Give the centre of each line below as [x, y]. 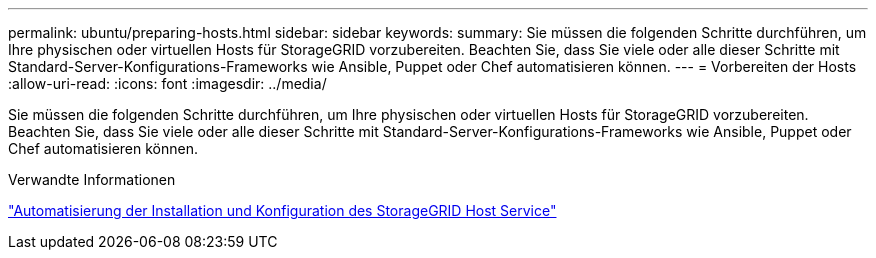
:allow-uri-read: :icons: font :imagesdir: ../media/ [167, 83]
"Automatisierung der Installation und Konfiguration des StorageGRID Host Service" [282, 210]
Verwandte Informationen [92, 179]
